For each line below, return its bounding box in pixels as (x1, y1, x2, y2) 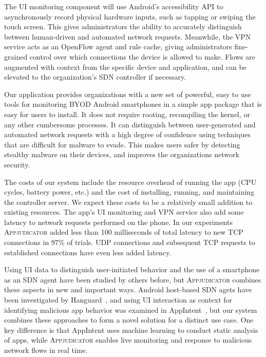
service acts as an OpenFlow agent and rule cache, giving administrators (4, 41, 232, 52)
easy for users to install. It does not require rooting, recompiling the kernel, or (4, 108, 251, 119)
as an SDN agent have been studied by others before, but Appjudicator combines (4, 274, 261, 285)
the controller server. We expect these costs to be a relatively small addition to (4, 196, 253, 207)
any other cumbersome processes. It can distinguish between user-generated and (4, 119, 256, 129)
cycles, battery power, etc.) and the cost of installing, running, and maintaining (4, 186, 254, 197)
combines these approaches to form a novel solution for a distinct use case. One (4, 314, 254, 325)
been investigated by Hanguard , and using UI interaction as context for (4, 294, 233, 305)
